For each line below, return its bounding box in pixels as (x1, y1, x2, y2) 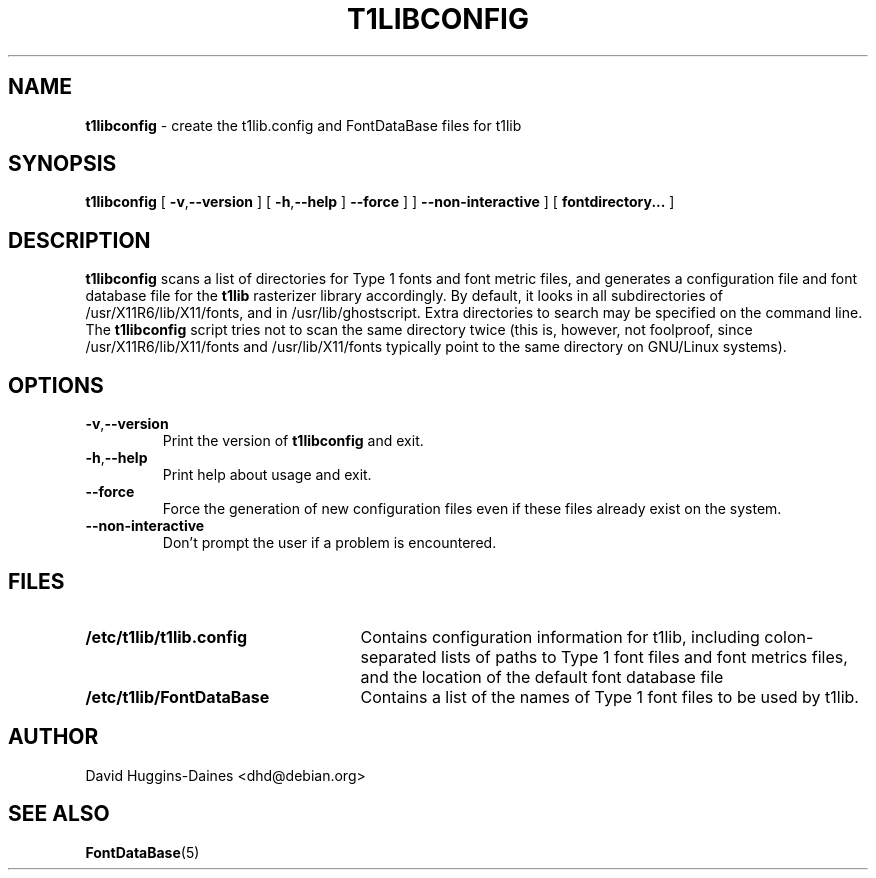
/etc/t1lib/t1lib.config (85, 626, 248, 647)
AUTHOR (8, 724, 99, 750)
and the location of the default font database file (360, 666, 724, 687)
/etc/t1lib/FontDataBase (85, 686, 270, 707)
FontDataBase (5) (85, 843, 200, 861)
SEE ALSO (8, 801, 110, 827)
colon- (764, 626, 814, 647)
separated (360, 646, 437, 667)
